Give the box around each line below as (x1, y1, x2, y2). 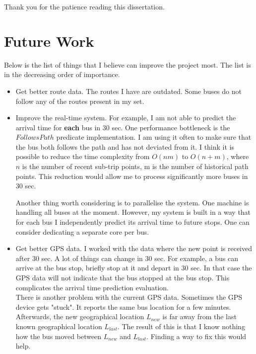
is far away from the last (162, 311, 237, 322)
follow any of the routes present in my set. (15, 95, 144, 106)
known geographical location (15, 321, 102, 331)
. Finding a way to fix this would (146, 331, 247, 341)
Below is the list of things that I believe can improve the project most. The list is (4, 59, 251, 70)
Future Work (4, 30, 94, 51)
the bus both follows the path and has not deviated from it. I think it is (15, 141, 235, 152)
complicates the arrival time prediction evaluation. (15, 282, 169, 292)
